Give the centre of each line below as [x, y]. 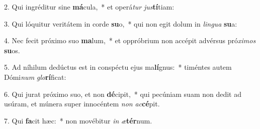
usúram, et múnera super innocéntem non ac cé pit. [82, 104]
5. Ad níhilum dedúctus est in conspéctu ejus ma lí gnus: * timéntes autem [118, 67]
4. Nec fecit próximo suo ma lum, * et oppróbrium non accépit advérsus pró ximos [130, 40]
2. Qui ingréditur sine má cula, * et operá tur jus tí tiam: [89, 7]
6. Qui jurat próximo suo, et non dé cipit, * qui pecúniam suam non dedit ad [123, 94]
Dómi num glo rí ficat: [35, 77]
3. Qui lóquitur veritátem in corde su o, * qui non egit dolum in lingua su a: [121, 23]
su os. [12, 50]
